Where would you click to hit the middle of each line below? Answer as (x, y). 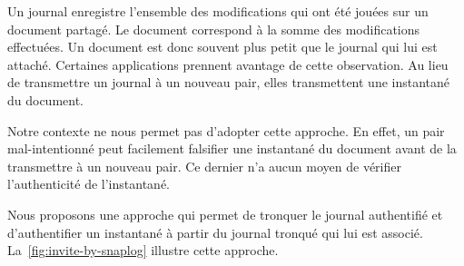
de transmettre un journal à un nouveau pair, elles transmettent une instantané (229, 82)
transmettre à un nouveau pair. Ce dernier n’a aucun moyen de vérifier (204, 166)
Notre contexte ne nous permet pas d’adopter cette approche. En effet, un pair (226, 130)
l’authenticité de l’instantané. (89, 184)
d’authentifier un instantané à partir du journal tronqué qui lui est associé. (215, 232)
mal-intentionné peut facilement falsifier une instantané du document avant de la (232, 148)
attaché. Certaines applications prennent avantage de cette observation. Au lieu (228, 64)
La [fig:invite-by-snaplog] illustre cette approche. (143, 250)
